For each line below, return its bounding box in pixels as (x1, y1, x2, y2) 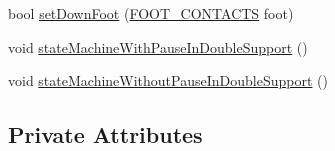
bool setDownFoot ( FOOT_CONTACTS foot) (8, 3, 294, 23)
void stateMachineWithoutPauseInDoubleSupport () (8, 70, 328, 91)
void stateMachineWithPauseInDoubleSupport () (8, 36, 308, 57)
